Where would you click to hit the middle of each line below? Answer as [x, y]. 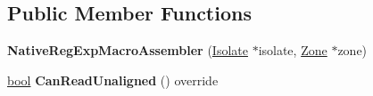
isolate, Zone [293, 50]
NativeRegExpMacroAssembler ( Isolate [128, 50]
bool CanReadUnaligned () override [113, 80]
